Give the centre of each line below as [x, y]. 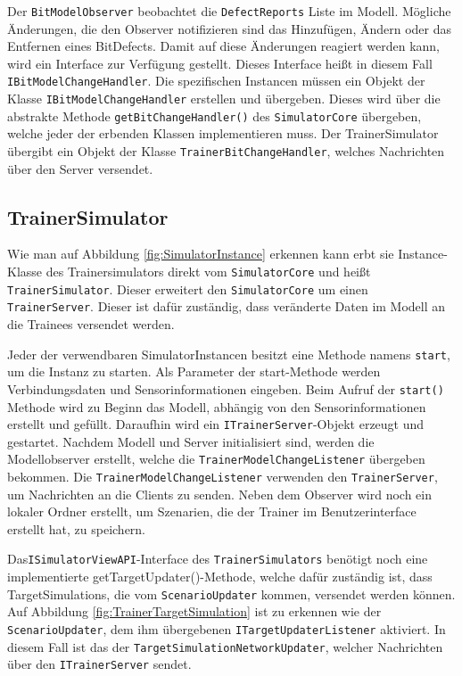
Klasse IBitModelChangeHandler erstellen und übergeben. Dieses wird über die [224, 99]
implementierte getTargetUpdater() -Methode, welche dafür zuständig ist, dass [220, 577]
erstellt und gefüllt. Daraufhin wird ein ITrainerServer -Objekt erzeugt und [216, 424]
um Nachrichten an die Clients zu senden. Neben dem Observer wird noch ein [219, 494]
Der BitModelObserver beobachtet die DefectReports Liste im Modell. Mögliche [229, 11]
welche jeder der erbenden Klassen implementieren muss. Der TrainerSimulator [223, 133]
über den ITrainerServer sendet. [99, 664]
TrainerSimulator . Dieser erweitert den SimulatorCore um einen [188, 289]
